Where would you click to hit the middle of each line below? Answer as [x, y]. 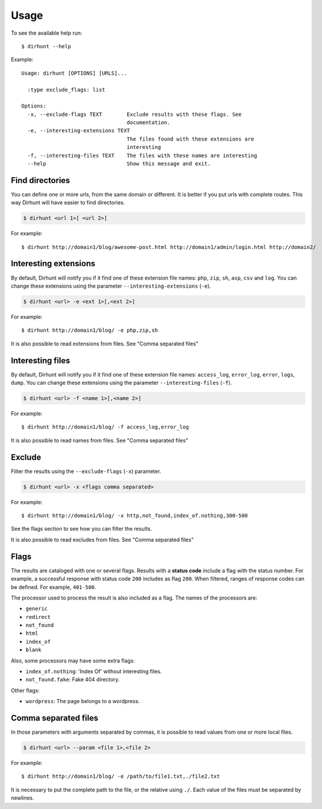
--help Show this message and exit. [119, 164]
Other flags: [25, 690]
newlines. [23, 798]
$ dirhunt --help [46, 46]
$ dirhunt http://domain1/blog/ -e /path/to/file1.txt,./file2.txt [121, 776]
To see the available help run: [47, 33]
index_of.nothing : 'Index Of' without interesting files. [94, 671]
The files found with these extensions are [190, 139]
